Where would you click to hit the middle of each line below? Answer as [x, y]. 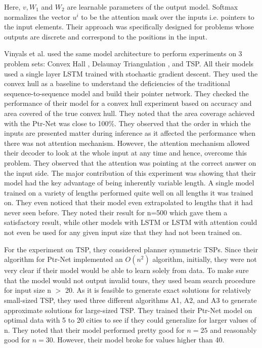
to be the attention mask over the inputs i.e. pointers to [168, 16]
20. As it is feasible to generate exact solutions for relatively [158, 290]
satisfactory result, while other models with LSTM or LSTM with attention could [131, 222]
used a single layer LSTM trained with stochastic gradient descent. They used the [131, 73]
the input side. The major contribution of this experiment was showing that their [130, 172]
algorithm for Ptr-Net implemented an [63, 259]
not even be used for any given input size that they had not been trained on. [123, 232]
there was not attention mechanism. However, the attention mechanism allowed [127, 143]
